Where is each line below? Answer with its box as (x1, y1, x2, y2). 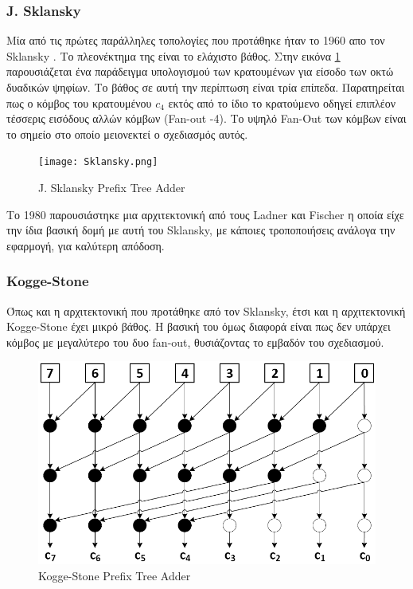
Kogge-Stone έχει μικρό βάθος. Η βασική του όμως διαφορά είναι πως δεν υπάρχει (6, 318, 391, 335)
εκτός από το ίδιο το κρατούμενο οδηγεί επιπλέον (168, 94, 396, 111)
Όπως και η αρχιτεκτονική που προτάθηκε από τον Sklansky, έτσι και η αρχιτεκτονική (6, 302, 406, 319)
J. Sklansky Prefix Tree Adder (38, 179, 185, 196)
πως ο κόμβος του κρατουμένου (6, 94, 152, 111)
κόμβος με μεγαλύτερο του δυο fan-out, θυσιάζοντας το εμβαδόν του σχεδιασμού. (6, 333, 384, 350)
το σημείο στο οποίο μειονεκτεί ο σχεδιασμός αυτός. (6, 125, 248, 142)
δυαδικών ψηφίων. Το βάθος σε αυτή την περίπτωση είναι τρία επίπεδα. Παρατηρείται (6, 79, 405, 95)
